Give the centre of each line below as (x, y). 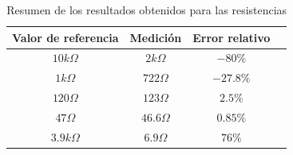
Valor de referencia (65, 37)
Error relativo (232, 37)
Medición (156, 37)
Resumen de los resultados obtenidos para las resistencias (147, 10)
